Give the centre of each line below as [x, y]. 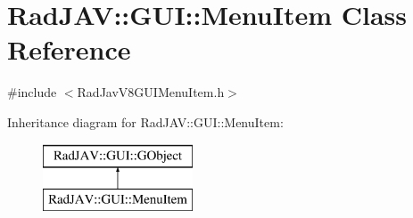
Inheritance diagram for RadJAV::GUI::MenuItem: [145, 121]
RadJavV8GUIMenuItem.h [151, 92]
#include [32, 92]
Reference [69, 49]
